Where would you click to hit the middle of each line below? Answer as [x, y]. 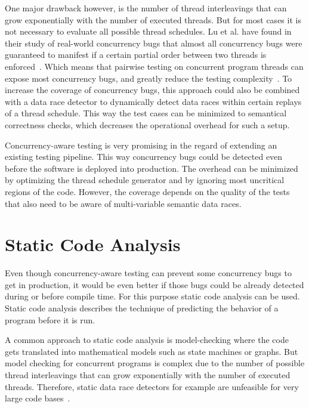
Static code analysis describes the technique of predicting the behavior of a [142, 308]
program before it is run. [50, 319]
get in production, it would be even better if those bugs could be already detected [154, 284]
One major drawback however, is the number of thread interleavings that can [146, 8]
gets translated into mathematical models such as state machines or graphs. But [152, 351]
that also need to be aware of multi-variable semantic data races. [123, 203]
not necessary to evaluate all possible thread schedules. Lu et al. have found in [148, 31]
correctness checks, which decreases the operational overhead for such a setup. [147, 124]
